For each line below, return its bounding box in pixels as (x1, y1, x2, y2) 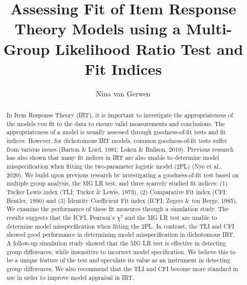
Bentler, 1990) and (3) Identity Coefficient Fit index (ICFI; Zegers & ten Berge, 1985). (6, 196, 238, 205)
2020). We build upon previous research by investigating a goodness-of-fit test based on (6, 170, 239, 179)
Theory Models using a (14, 18, 181, 39)
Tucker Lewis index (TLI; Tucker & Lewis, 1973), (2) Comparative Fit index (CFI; (6, 187, 227, 196)
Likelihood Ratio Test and (55, 38, 243, 59)
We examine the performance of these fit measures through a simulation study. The (6, 205, 229, 213)
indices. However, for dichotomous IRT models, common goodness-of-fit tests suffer (6, 136, 228, 145)
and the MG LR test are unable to (125, 213, 217, 221)
